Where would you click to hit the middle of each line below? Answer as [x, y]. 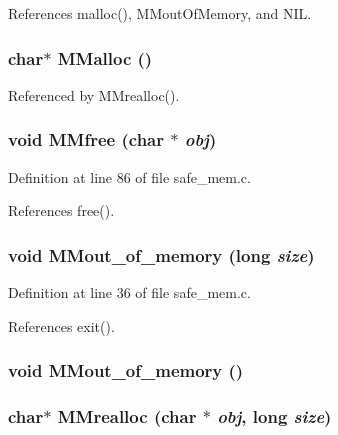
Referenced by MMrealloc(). [94, 94]
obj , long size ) [274, 415]
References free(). [61, 210]
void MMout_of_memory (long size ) [161, 254]
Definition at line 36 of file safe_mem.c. [129, 292]
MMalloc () [105, 57]
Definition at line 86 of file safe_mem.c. [129, 176]
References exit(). [61, 325]
